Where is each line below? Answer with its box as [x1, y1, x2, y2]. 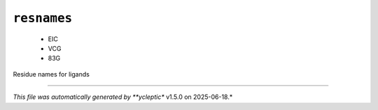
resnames [13, 10, 73, 26]
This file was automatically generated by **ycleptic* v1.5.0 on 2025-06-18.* [13, 93, 233, 101]
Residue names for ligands [13, 70, 90, 78]
